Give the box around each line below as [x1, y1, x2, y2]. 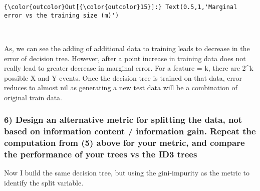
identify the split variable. [4, 177, 84, 188]
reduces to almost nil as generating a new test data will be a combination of [4, 82, 237, 93]
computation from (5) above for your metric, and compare [4, 136, 245, 149]
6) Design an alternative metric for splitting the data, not [4, 113, 242, 126]
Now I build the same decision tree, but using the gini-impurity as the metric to [4, 167, 250, 178]
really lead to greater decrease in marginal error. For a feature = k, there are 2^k [4, 63, 253, 73]
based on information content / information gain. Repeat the [4, 125, 256, 137]
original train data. [4, 92, 63, 102]
